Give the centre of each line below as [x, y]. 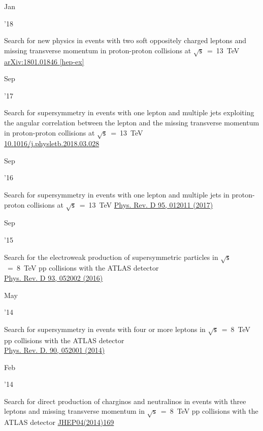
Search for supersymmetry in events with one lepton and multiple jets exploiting [129, 112]
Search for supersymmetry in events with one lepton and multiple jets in [117, 195]
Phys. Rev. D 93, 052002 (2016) [54, 277]
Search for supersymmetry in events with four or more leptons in [105, 329]
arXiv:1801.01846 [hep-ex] [44, 61]
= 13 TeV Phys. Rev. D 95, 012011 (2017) [146, 204]
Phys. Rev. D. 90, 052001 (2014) [55, 350]
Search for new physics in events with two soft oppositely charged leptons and [125, 40]
